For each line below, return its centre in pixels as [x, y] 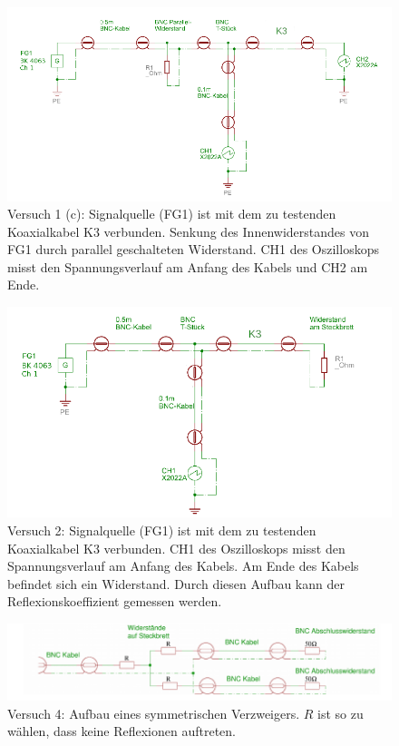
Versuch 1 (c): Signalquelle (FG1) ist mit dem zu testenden [172, 214]
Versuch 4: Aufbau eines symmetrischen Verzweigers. [154, 713]
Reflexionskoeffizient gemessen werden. [115, 601]
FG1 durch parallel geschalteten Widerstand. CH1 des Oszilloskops [193, 249]
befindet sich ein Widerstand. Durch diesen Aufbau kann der [176, 583]
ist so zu [341, 713]
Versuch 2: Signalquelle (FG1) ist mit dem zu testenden [162, 530]
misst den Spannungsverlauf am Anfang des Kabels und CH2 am [188, 266]
